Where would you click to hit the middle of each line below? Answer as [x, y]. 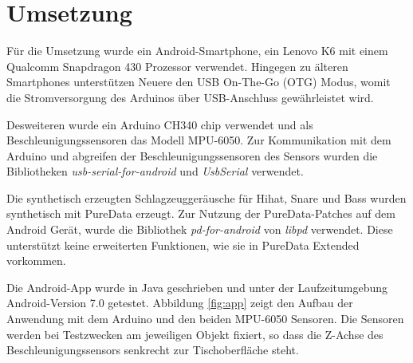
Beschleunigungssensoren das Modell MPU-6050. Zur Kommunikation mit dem [199, 140]
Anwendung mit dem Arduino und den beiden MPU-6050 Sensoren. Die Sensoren [205, 319]
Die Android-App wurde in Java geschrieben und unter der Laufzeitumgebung [197, 287]
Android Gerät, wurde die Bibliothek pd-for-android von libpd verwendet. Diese [200, 229]
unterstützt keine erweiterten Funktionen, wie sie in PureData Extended [183, 245]
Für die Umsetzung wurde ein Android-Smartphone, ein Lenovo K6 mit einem [197, 51]
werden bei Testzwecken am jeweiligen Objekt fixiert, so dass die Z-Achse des [195, 334]
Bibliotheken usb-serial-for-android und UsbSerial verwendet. [155, 171]
